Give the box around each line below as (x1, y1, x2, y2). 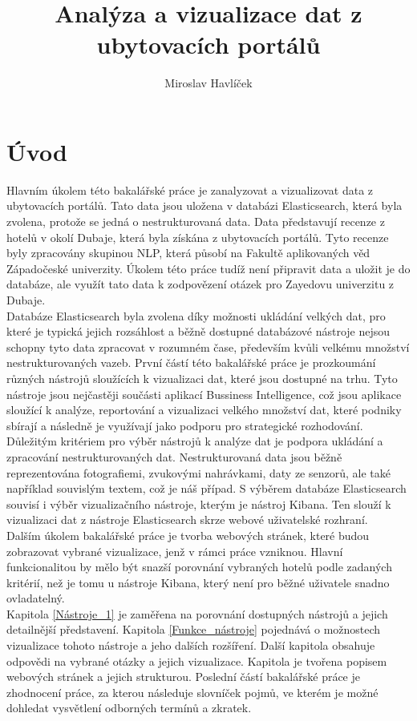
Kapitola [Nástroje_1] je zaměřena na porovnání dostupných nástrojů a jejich (6, 605, 388, 622)
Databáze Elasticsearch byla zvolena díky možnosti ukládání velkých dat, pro (6, 307, 386, 324)
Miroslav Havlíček (164, 75, 253, 91)
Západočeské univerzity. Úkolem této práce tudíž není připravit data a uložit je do (6, 260, 411, 276)
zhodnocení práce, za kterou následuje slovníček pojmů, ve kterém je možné (6, 683, 379, 700)
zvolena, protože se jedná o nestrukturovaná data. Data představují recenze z (6, 213, 385, 230)
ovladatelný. (6, 590, 65, 606)
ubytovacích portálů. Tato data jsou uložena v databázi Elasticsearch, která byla (6, 197, 403, 214)
